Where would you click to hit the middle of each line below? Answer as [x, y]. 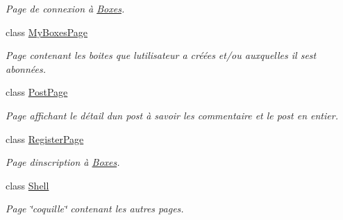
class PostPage [37, 92]
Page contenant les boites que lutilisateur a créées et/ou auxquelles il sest [161, 55]
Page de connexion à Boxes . [65, 8]
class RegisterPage [45, 138]
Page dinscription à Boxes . [63, 162]
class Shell [27, 185]
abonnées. [26, 68]
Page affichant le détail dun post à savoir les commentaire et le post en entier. [172, 115]
